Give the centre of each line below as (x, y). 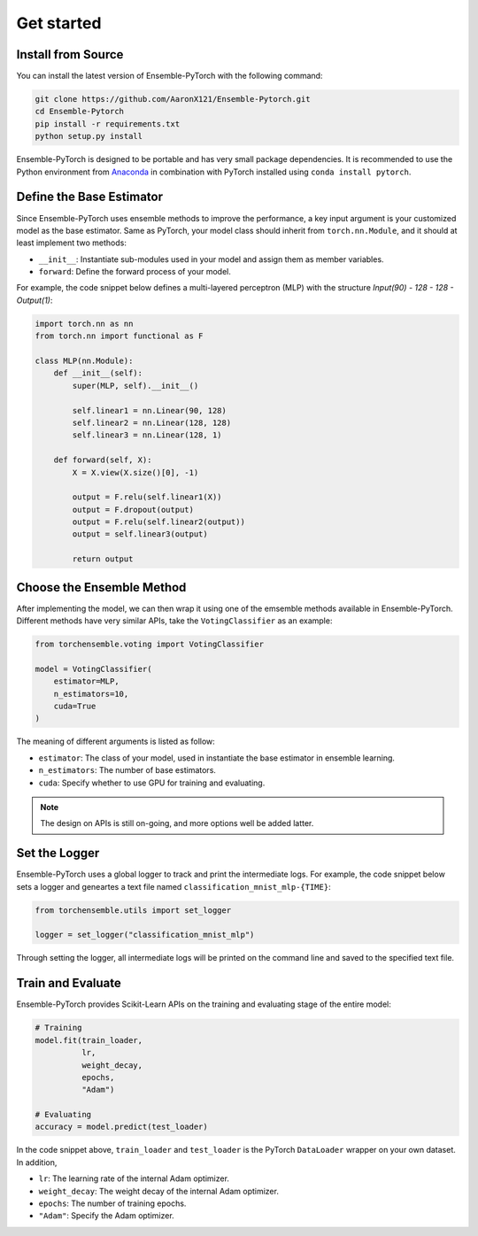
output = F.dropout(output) (133, 510)
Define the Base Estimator (90, 197)
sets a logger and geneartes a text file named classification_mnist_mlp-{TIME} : (173, 886)
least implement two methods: (72, 243)
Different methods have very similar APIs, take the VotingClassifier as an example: (174, 621)
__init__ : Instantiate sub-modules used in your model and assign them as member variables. (211, 259)
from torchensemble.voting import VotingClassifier (150, 645)
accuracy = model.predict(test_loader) (121, 1127)
